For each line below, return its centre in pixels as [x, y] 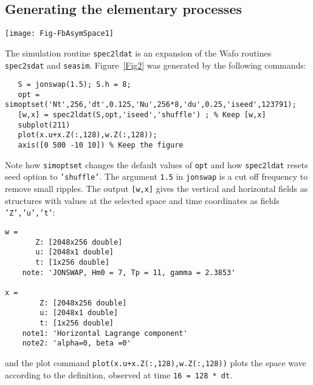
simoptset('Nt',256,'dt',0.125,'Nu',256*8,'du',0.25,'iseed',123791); [151, 105]
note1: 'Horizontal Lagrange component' [105, 333]
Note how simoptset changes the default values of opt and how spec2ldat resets [156, 164]
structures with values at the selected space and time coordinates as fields [142, 200]
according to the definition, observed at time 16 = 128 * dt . [119, 374]
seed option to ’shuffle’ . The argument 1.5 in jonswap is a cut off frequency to [156, 176]
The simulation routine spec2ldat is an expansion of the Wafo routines [138, 53]
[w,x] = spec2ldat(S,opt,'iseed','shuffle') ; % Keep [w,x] [142, 115]
